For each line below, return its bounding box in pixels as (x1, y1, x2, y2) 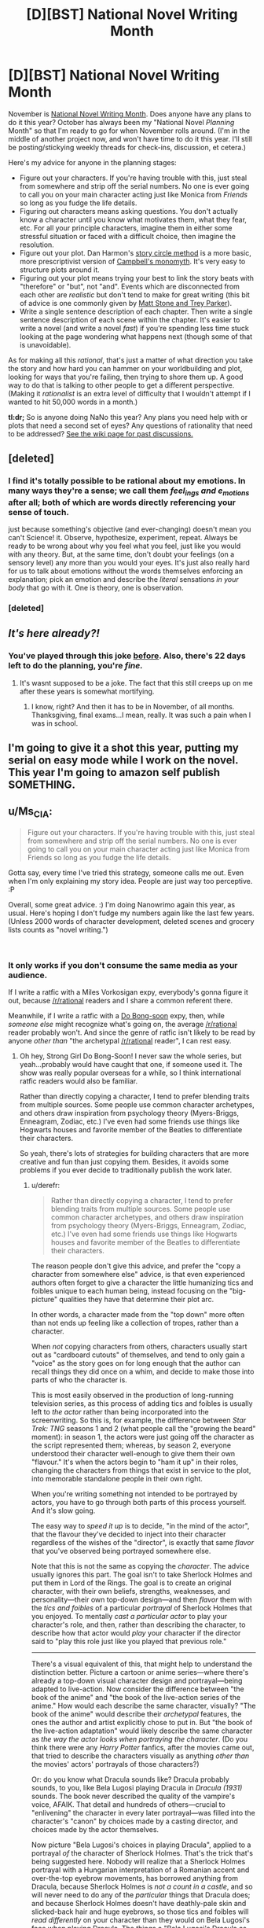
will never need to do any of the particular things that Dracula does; (31, 1890, 251, 1900)
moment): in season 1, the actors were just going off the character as (31, 1433, 255, 1442)
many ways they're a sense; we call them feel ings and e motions (8, 485, 250, 498)
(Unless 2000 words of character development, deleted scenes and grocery (8, 916, 255, 925)
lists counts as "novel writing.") (8, 925, 108, 934)
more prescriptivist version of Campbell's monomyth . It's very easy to (19, 256, 246, 266)
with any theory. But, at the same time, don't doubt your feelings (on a (8, 549, 235, 559)
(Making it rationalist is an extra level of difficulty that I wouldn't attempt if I (8, 388, 251, 398)
